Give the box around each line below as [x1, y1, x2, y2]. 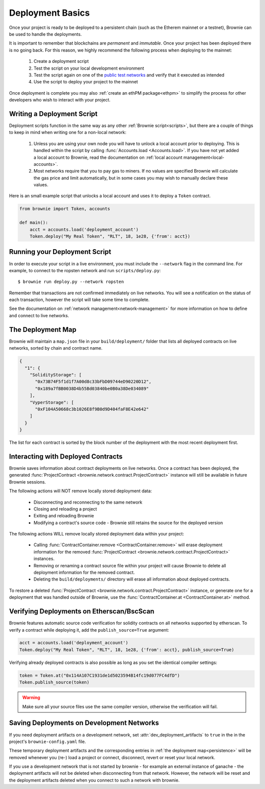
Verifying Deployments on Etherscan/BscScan [9, 607, 155, 615]
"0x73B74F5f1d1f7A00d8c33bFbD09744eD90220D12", [35, 379, 152, 384]
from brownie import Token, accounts [19, 206, 110, 212]
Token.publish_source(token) [19, 680, 90, 685]
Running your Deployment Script [9, 248, 111, 256]
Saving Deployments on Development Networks [9, 719, 159, 727]
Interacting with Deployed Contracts [9, 452, 123, 460]
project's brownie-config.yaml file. [9, 738, 86, 744]
